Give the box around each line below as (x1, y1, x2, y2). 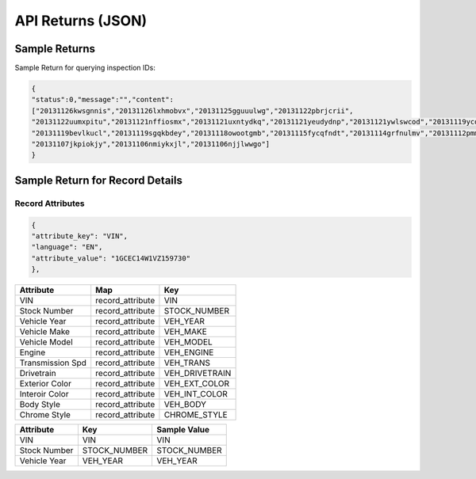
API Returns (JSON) (14, 12, 148, 29)
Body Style (19, 399, 61, 410)
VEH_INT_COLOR (163, 389, 228, 400)
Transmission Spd (19, 357, 87, 368)
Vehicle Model (19, 336, 73, 348)
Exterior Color (19, 378, 71, 390)
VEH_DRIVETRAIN (163, 368, 232, 379)
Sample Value (156, 424, 210, 435)
